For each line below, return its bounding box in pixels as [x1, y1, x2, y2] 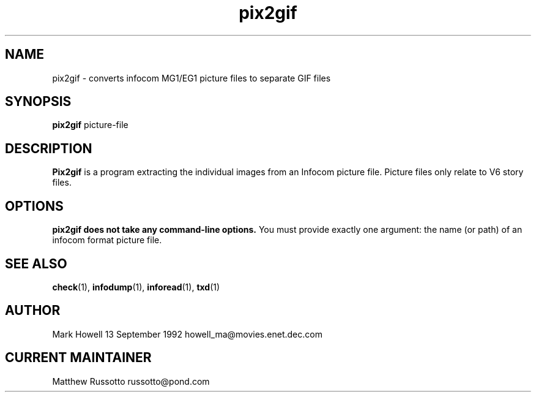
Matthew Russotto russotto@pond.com [52, 376, 210, 387]
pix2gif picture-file [52, 119, 128, 130]
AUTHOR [5, 303, 61, 319]
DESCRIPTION [5, 140, 92, 156]
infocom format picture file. [52, 235, 162, 246]
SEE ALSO [5, 255, 67, 271]
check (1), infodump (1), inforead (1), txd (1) [52, 281, 220, 292]
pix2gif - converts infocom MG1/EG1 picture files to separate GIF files [52, 72, 331, 83]
